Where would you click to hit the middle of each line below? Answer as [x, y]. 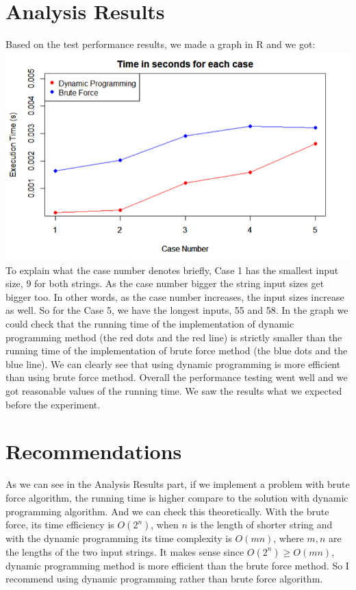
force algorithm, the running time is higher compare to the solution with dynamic [177, 497]
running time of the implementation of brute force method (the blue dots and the [177, 351]
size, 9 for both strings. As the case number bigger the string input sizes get [165, 283]
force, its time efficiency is [60, 525]
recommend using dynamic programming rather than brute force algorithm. [164, 579]
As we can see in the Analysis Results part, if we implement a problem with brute [178, 484]
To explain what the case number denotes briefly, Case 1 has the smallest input [172, 270]
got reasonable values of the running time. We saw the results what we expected [174, 391]
